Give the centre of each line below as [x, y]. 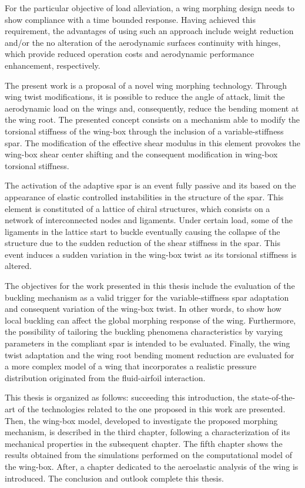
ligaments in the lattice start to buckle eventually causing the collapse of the [143, 231]
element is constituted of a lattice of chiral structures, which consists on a [138, 208]
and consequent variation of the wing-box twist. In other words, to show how [143, 309]
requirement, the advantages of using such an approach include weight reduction [149, 31]
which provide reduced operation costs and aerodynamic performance [130, 54]
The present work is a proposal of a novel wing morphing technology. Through [146, 85]
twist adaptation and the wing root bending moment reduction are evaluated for [150, 354]
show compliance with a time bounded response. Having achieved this [130, 19]
